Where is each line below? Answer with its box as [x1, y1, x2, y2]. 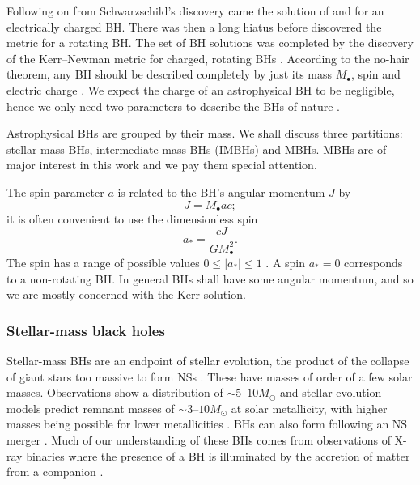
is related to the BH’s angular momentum [117, 183, 325, 200]
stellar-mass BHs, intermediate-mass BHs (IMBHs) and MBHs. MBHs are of [6, 140, 387, 157]
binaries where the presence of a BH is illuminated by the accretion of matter [26, 447, 410, 464]
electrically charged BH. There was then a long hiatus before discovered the [6, 18, 382, 35]
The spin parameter [6, 183, 104, 200]
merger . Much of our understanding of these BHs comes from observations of [6, 431, 391, 448]
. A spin [265, 253, 306, 270]
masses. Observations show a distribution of [6, 384, 223, 401]
